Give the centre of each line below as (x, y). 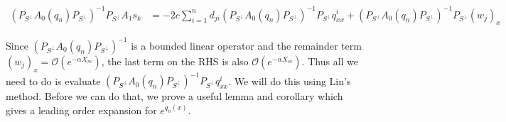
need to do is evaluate (53, 81)
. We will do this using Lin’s (290, 81)
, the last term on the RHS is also (175, 61)
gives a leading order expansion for (81, 110)
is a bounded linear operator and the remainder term (246, 45)
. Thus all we (330, 61)
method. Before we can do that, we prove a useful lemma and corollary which (174, 96)
